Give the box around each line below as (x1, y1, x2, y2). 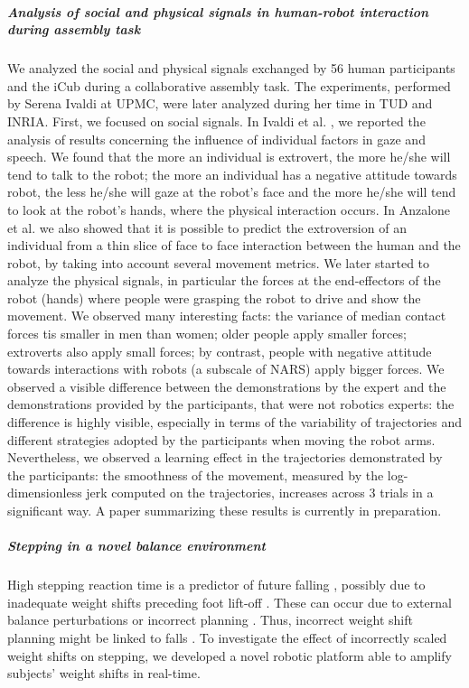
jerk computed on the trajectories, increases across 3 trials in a (86, 483, 434, 502)
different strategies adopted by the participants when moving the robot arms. (7, 430, 436, 449)
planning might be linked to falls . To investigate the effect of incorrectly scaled (7, 628, 447, 646)
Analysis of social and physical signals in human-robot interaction (7, 2, 429, 21)
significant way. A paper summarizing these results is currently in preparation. (7, 501, 442, 519)
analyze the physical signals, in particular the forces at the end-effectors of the (7, 271, 441, 290)
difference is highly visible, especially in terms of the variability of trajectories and (7, 413, 463, 432)
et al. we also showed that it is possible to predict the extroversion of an (7, 218, 407, 237)
